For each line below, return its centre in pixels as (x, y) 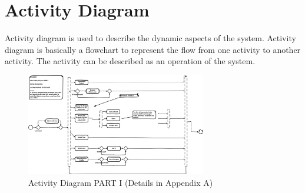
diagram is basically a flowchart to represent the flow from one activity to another (153, 49)
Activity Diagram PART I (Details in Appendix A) (121, 182)
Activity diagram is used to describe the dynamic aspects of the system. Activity (150, 38)
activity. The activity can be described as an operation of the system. (130, 61)
